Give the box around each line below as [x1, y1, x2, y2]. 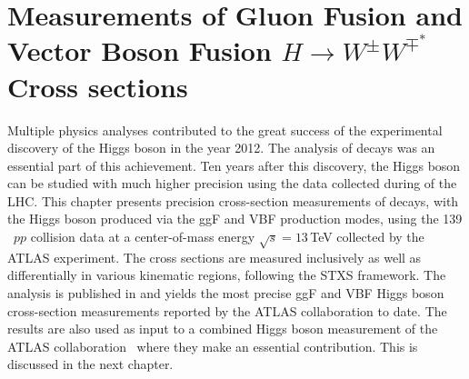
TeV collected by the [310, 227, 424, 246]
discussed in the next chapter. [7, 354, 174, 374]
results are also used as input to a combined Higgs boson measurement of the [7, 319, 438, 338]
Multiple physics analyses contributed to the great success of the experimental [7, 120, 443, 139]
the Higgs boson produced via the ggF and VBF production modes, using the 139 [7, 209, 463, 228]
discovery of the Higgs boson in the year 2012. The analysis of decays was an [7, 138, 435, 157]
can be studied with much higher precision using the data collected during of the [7, 174, 457, 193]
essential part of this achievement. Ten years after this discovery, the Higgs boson [7, 155, 461, 175]
